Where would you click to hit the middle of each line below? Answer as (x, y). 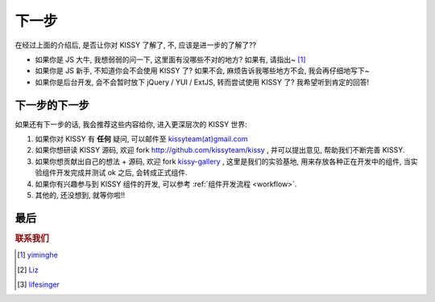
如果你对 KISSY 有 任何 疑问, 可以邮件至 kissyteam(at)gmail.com (141, 139)
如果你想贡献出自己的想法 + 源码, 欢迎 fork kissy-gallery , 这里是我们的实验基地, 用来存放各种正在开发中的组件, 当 (223, 161)
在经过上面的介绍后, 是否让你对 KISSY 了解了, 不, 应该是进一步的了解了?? (136, 45)
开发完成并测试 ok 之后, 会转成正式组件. (122, 173)
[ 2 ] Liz (28, 270)
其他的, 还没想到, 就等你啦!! (80, 195)
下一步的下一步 (52, 105)
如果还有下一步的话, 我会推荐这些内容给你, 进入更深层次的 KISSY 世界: (131, 124)
